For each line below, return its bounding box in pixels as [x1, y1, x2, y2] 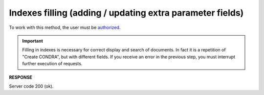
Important [22, 38, 44, 44]
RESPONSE [9, 74, 33, 80]
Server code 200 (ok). [9, 83, 54, 89]
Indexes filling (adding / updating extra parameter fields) [9, 7, 244, 18]
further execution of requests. [22, 61, 83, 67]
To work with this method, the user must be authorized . [9, 24, 121, 30]
